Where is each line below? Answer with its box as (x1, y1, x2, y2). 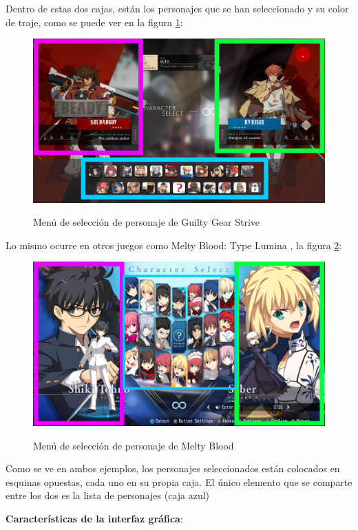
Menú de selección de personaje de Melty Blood (33, 438, 234, 452)
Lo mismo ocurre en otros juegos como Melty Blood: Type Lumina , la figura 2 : (6, 237, 342, 252)
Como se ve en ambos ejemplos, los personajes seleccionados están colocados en (6, 461, 340, 476)
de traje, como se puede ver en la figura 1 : (6, 14, 183, 29)
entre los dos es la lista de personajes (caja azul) (6, 488, 210, 502)
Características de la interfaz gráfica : (6, 511, 183, 525)
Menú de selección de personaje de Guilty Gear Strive (33, 215, 260, 229)
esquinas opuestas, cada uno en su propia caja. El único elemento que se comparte (6, 474, 352, 489)
